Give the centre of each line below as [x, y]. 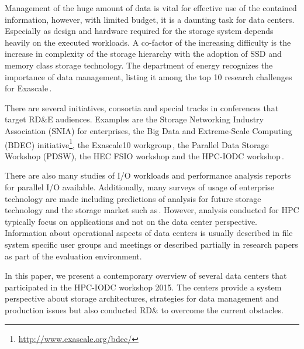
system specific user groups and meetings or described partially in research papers [151, 244]
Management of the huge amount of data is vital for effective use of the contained [151, 8]
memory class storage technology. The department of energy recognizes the [139, 65]
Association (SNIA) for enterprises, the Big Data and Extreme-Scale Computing [148, 130]
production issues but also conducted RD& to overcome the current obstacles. [144, 309]
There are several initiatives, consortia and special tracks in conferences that [142, 107]
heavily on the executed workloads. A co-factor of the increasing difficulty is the [148, 42]
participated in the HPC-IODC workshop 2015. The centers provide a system [143, 287]
